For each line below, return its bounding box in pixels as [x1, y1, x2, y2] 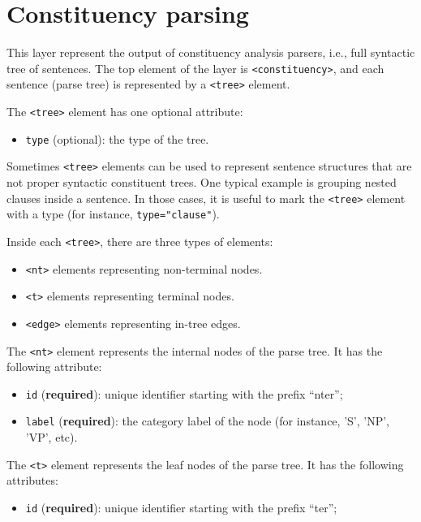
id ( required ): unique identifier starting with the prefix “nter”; [25, 385, 343, 402]
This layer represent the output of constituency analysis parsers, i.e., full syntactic [6, 44, 415, 61]
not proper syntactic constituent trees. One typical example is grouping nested [6, 174, 397, 190]
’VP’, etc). [25, 429, 78, 446]
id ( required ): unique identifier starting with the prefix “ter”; [25, 498, 337, 516]
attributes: [6, 472, 58, 489]
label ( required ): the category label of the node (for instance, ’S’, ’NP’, [25, 412, 389, 429]
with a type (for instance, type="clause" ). [6, 205, 220, 222]
